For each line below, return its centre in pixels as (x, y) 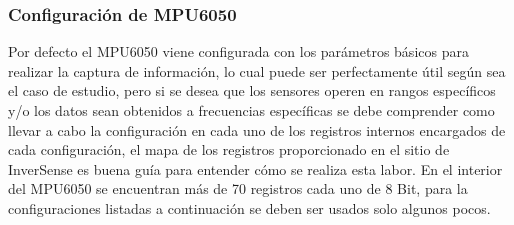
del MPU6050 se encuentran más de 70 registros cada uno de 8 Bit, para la (238, 188)
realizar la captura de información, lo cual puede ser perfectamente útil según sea (257, 70)
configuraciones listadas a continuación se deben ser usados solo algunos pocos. (249, 207)
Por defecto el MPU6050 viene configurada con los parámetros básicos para (238, 51)
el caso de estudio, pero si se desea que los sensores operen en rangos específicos (252, 90)
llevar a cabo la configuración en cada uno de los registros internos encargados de (257, 129)
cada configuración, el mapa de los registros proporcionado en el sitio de (229, 149)
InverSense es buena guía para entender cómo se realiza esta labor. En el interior (255, 168)
